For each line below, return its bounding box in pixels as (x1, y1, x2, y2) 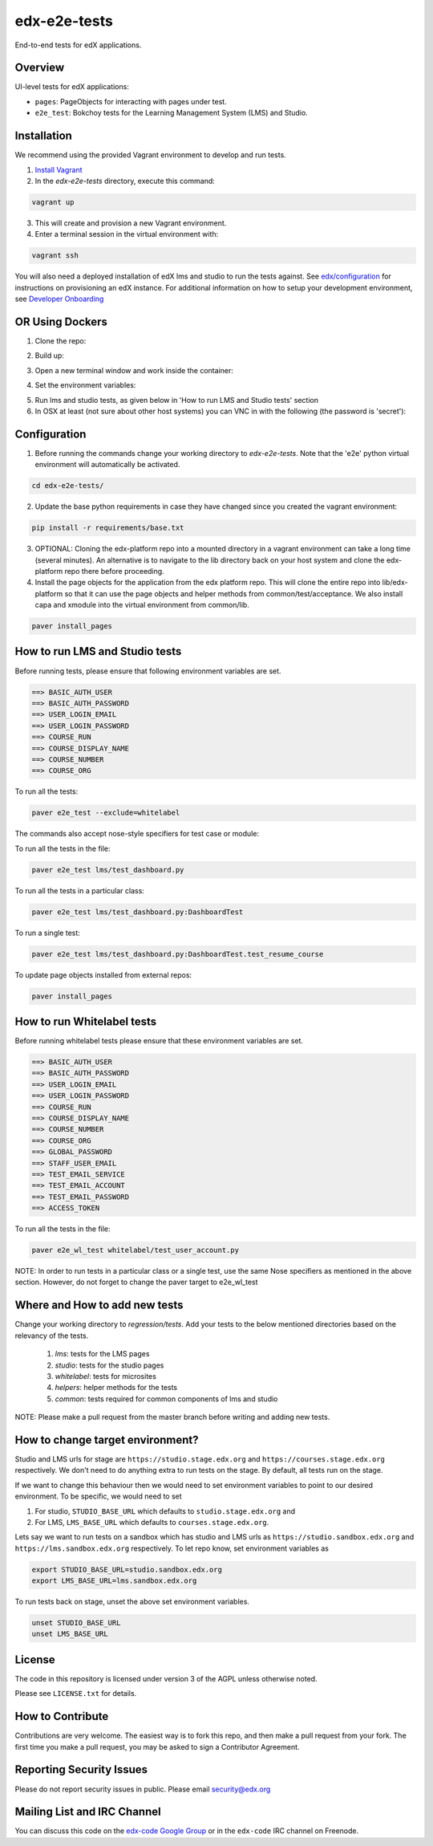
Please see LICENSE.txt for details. (14, 1689, 137, 1698)
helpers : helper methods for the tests (55, 1383, 178, 1393)
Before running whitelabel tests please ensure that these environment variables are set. (14, 1036, 304, 1046)
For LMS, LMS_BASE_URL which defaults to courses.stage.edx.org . (34, 1517, 269, 1527)
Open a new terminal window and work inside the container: (34, 365, 234, 375)
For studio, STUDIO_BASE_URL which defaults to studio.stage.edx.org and (34, 1506, 296, 1516)
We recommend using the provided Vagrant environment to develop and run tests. (14, 150, 286, 160)
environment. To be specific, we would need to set (14, 1491, 182, 1501)
